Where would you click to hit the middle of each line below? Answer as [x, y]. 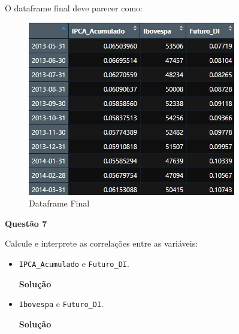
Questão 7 [26, 223]
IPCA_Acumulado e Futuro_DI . [74, 263]
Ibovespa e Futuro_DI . [61, 304]
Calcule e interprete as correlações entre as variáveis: [102, 243]
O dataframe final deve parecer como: [74, 8]
